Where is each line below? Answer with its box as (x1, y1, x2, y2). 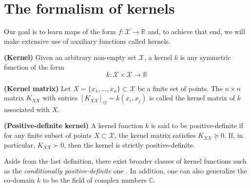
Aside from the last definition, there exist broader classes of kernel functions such (4, 156, 247, 166)
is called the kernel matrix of (149, 93, 235, 103)
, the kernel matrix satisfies (115, 130, 196, 140)
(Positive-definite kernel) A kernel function (4, 120, 143, 131)
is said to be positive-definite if (151, 120, 243, 131)
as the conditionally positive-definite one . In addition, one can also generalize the (4, 165, 247, 175)
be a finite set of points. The (137, 83, 223, 93)
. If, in (224, 130, 243, 140)
